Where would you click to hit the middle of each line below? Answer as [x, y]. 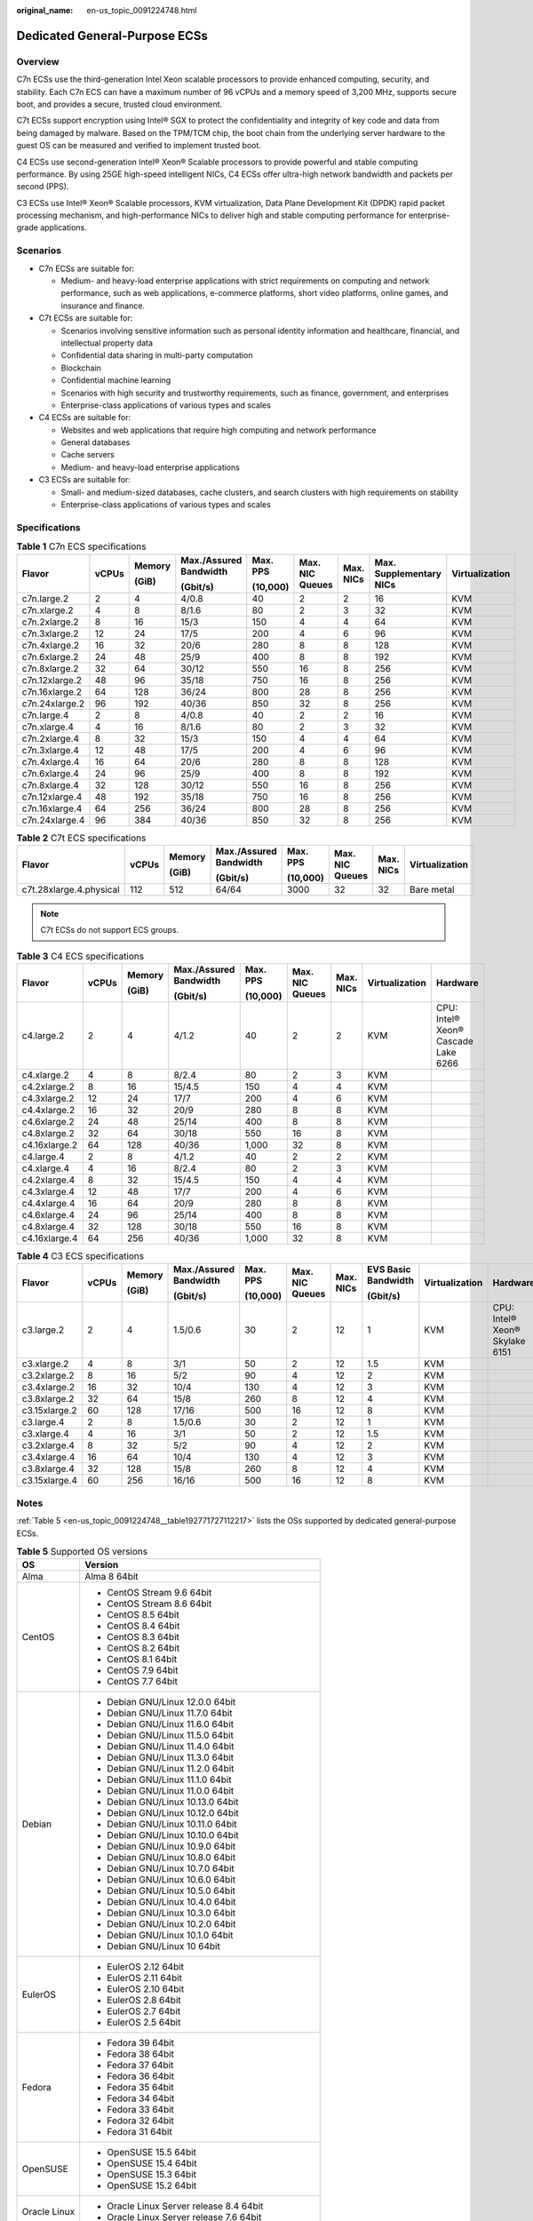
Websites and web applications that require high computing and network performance [219, 430]
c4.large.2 [43, 1036]
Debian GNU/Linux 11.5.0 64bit [171, 1735]
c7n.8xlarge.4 [51, 784]
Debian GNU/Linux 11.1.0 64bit [169, 1779]
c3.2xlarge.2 [48, 1375]
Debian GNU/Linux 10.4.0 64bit [171, 1902]
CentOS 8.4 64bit [143, 1626]
